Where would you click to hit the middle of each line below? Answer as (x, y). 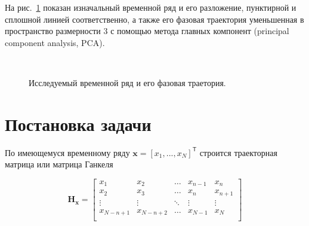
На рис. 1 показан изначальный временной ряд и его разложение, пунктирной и (151, 7)
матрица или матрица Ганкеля (59, 164)
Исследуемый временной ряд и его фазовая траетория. (127, 82)
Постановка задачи (78, 123)
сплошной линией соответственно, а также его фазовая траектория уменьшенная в (154, 19)
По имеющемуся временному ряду (67, 152)
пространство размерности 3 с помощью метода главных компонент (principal (147, 31)
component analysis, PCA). (55, 42)
